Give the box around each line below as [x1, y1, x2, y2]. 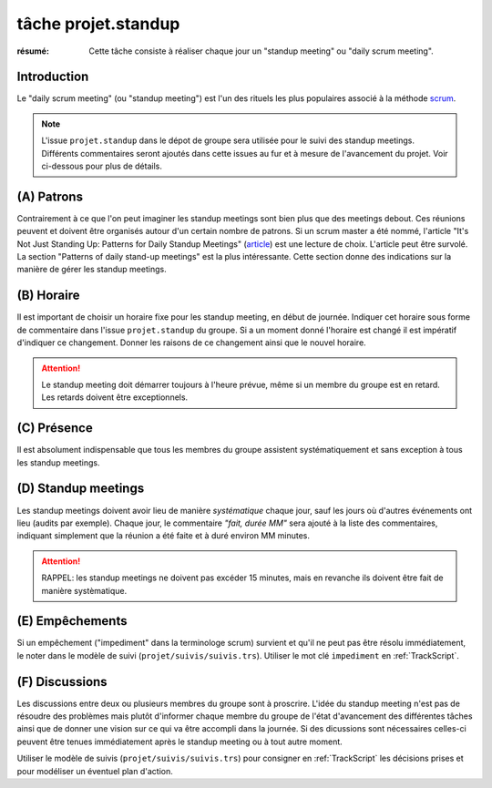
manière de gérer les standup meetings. [16, 264, 168, 275]
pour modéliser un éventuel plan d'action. [16, 765, 173, 776]
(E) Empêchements [16, 613, 128, 629]
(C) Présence [16, 420, 93, 436]
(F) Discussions [16, 674, 108, 690]
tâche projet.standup [16, 14, 180, 34]
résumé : [16, 46, 50, 56]
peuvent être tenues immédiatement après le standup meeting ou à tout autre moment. [16, 736, 343, 747]
